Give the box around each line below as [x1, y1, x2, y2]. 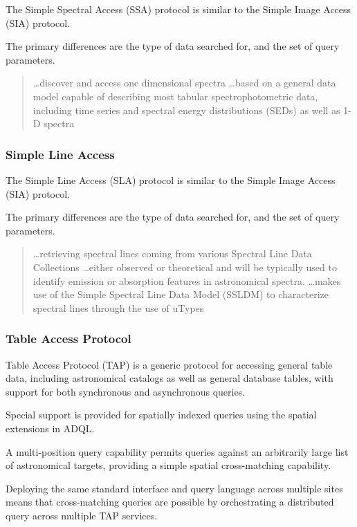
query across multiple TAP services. [6, 508, 158, 522]
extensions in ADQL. [6, 420, 95, 435]
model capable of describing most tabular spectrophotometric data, [33, 89, 318, 103]
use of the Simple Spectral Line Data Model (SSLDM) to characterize [33, 287, 329, 302]
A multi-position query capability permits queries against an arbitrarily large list [6, 444, 349, 459]
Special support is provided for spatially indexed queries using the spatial [6, 407, 317, 422]
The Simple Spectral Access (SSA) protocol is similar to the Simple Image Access [6, 2, 351, 16]
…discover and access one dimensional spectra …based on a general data [33, 75, 336, 90]
